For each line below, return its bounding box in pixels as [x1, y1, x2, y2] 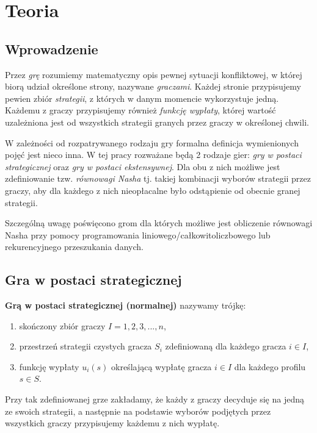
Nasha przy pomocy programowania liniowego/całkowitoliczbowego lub [5, 228, 271, 241]
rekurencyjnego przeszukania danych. [5, 240, 144, 253]
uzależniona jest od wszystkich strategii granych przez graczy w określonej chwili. [5, 115, 309, 128]
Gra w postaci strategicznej [5, 270, 182, 289]
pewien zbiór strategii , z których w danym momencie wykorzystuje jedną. [5, 91, 279, 104]
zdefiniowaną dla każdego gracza [165, 340, 286, 352]
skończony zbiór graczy [19, 319, 106, 332]
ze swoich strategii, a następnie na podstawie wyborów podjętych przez [5, 404, 271, 417]
